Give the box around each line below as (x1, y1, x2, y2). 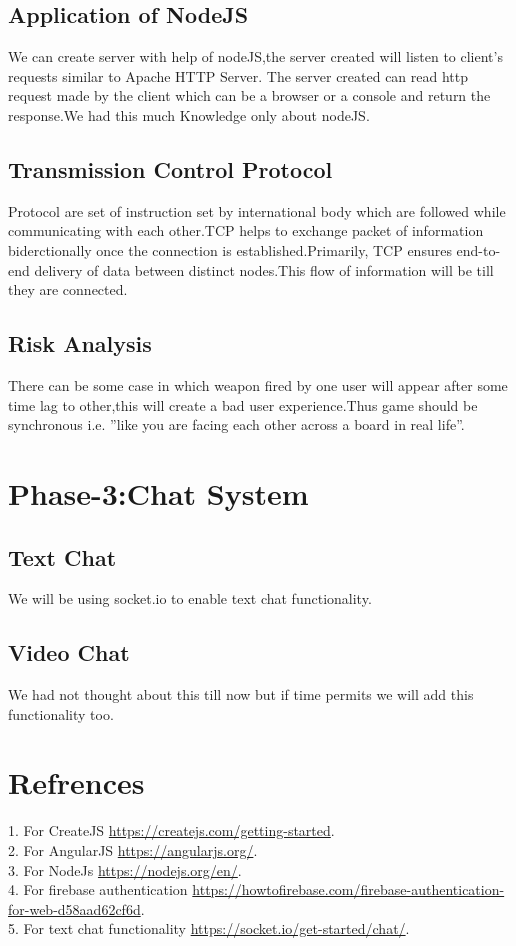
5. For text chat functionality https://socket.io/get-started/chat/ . (8, 918, 410, 939)
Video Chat (8, 637, 130, 668)
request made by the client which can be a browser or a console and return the (8, 85, 491, 106)
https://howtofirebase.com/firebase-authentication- (192, 879, 505, 900)
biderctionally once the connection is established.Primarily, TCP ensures (8, 239, 452, 260)
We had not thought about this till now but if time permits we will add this (8, 684, 474, 705)
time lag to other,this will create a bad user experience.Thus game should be (8, 394, 478, 415)
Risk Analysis (8, 328, 152, 359)
